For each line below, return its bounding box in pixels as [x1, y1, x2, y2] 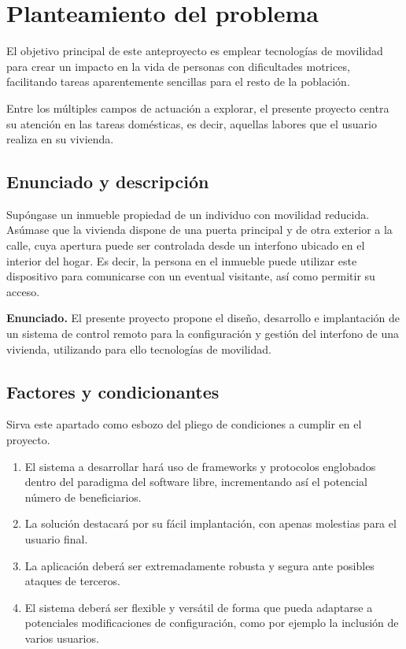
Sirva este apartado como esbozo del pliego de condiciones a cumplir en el [6, 416, 362, 432]
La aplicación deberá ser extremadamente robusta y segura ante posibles [24, 557, 375, 573]
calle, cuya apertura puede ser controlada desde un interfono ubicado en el [6, 237, 365, 254]
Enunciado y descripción [6, 169, 209, 194]
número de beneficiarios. [24, 488, 142, 505]
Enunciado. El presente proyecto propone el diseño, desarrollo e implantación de [6, 310, 400, 326]
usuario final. [24, 531, 88, 547]
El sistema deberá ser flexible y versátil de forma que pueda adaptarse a [24, 599, 373, 615]
